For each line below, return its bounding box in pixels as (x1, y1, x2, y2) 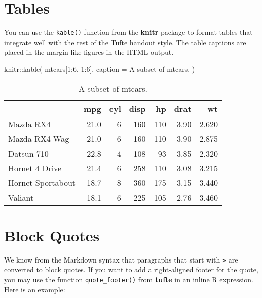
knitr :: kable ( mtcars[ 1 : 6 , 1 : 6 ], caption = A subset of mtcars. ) (4, 63, 195, 74)
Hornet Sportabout (8, 176, 76, 189)
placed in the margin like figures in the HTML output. (4, 47, 174, 57)
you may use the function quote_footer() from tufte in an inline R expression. (4, 274, 253, 284)
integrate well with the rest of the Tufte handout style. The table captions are (4, 36, 246, 47)
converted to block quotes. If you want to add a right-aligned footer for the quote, (4, 264, 258, 275)
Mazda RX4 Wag (8, 132, 69, 144)
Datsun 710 (8, 147, 49, 159)
